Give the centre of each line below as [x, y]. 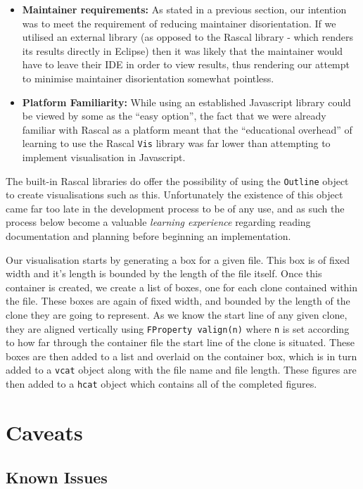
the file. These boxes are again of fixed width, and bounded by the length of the [178, 301]
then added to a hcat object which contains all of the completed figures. [161, 384]
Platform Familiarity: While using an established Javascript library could [186, 102]
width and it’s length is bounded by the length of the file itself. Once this [164, 273]
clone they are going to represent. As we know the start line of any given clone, [177, 315]
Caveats [44, 432]
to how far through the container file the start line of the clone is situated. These [180, 342]
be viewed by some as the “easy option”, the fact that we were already [174, 116]
